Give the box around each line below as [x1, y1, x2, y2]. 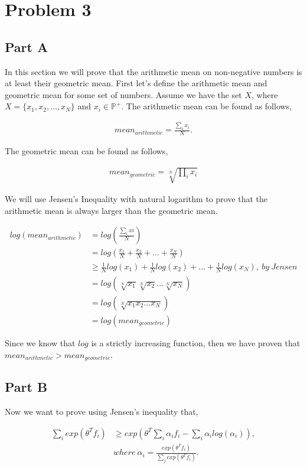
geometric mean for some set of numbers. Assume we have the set [5, 88, 242, 100]
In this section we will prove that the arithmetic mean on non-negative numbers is [5, 65, 302, 77]
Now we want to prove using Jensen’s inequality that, [5, 405, 198, 418]
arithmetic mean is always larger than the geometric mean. [5, 204, 218, 216]
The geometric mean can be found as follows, [5, 145, 168, 157]
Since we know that [5, 336, 76, 349]
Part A [5, 37, 48, 56]
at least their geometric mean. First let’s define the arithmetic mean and [5, 77, 267, 89]
